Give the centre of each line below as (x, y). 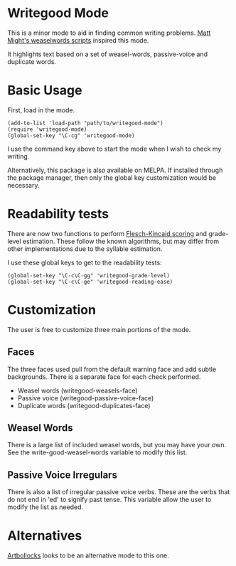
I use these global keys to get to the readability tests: (85, 262)
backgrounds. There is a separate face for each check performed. (104, 377)
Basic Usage (45, 91)
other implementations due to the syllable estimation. (85, 249)
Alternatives (45, 536)
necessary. (24, 185)
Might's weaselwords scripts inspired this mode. (78, 40)
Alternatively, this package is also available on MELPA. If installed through (115, 170)
